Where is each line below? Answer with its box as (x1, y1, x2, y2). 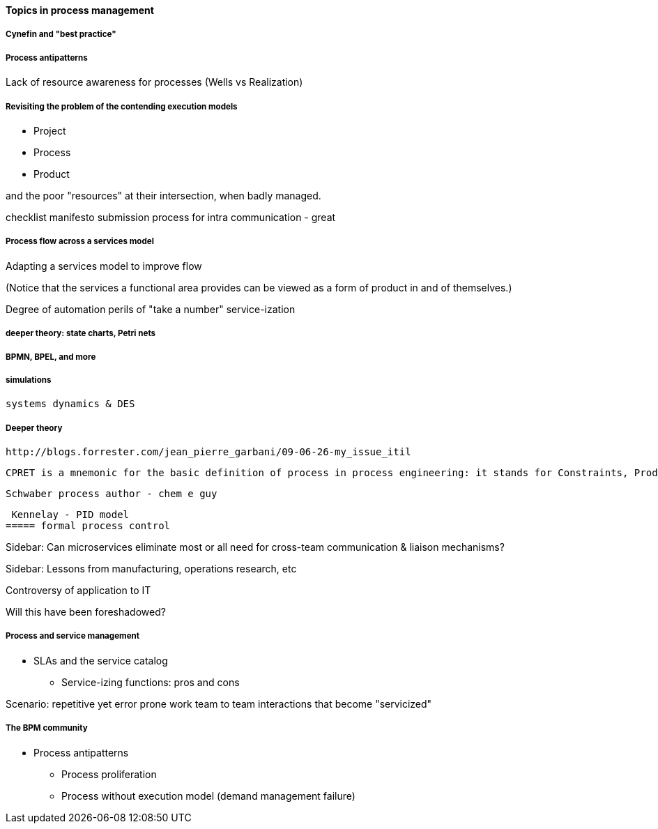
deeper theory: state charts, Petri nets (6, 328, 156, 339)
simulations (6, 374, 52, 385)
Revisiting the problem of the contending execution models (6, 101, 238, 112)
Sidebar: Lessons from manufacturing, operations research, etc (6, 563, 297, 575)
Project (33, 124, 66, 137)
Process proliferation (61, 768, 157, 780)
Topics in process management (6, 4, 154, 16)
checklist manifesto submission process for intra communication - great (6, 211, 336, 223)
